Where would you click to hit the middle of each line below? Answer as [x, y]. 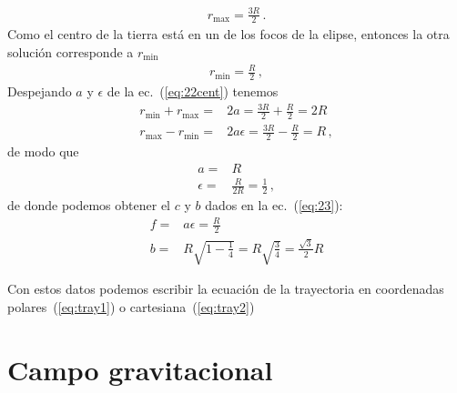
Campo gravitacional [140, 369]
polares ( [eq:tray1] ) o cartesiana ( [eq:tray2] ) [131, 306]
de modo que [43, 151]
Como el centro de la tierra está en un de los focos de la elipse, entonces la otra [228, 34]
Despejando [40, 91]
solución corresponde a [71, 51]
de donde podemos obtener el [89, 205]
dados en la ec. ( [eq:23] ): [274, 205]
